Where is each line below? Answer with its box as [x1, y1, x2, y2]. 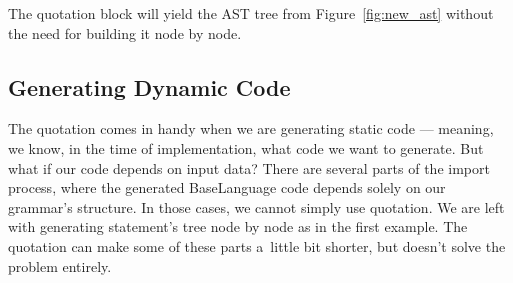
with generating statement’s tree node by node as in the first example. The [8, 216, 468, 237]
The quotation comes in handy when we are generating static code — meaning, [8, 118, 494, 139]
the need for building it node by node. [8, 22, 242, 43]
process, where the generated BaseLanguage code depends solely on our [8, 177, 446, 198]
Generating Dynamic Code [8, 71, 291, 102]
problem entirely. [8, 255, 112, 276]
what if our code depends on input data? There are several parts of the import [8, 157, 490, 178]
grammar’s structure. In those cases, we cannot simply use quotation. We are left [8, 196, 505, 217]
